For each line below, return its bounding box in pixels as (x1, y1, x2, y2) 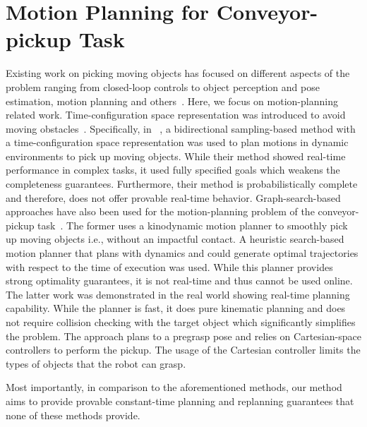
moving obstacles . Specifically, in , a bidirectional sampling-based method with (6, 121, 356, 136)
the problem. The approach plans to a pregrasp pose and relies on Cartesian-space (6, 328, 361, 343)
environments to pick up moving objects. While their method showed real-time (6, 148, 346, 163)
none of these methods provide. (6, 407, 140, 422)
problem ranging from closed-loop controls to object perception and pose (6, 79, 320, 94)
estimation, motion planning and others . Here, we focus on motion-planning (6, 93, 338, 108)
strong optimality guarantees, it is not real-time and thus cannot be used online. (6, 273, 353, 288)
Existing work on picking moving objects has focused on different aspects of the (6, 66, 350, 80)
